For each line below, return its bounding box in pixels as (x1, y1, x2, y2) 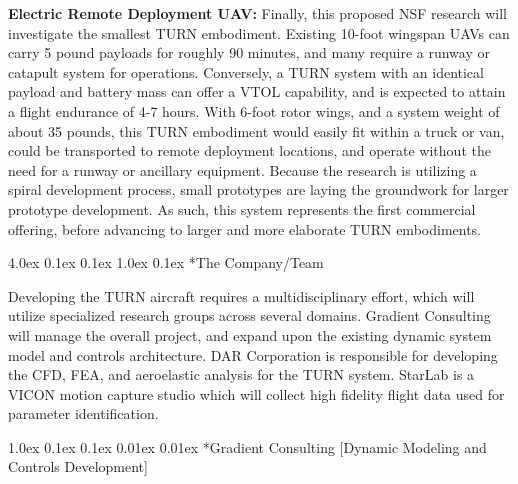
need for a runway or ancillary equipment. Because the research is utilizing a (8, 159, 477, 180)
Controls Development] (8, 456, 148, 477)
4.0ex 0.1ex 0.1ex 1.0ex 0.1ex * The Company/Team (8, 252, 324, 273)
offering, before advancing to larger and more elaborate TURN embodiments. (8, 218, 482, 239)
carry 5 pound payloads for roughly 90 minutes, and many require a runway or (8, 42, 490, 63)
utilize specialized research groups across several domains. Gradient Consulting (8, 305, 491, 326)
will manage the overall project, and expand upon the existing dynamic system (8, 324, 492, 345)
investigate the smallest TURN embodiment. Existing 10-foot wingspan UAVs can (8, 22, 510, 43)
